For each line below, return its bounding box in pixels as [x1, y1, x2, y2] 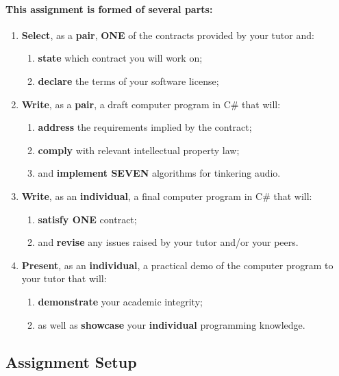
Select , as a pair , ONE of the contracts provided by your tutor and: [21, 27, 314, 42]
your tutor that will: [21, 271, 107, 286]
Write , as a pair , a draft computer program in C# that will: [21, 97, 281, 111]
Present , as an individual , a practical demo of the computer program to [21, 258, 334, 272]
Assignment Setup [5, 351, 137, 372]
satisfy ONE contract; [38, 212, 137, 226]
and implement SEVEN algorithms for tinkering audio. [38, 166, 281, 180]
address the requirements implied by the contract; [38, 120, 252, 134]
